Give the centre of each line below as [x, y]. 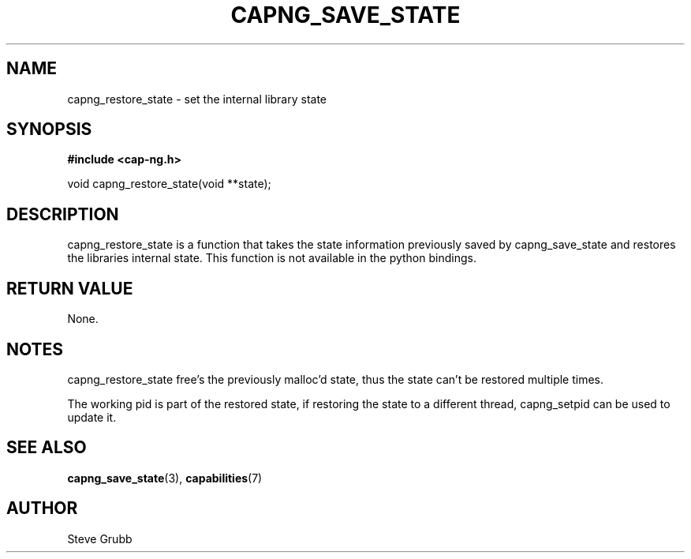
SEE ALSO [47, 448]
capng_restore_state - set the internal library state [197, 99]
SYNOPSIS [49, 129]
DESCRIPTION [63, 214]
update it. [92, 417]
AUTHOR [42, 508]
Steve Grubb [100, 538]
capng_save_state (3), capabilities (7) [165, 478]
